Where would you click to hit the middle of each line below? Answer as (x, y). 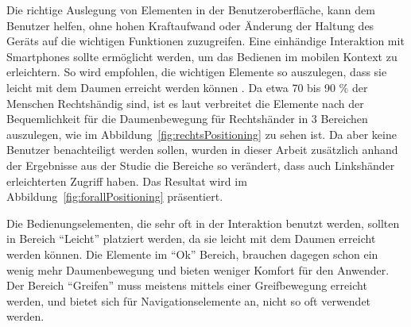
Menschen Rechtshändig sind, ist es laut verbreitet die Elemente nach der (185, 103)
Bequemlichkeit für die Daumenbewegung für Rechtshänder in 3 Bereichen (187, 119)
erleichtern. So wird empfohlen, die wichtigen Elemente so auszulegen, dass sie (197, 72)
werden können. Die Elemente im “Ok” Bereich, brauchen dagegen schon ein (192, 254)
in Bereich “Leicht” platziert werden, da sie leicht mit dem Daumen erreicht (191, 239)
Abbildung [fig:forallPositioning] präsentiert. (115, 196)
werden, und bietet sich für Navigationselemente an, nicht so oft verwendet (189, 300)
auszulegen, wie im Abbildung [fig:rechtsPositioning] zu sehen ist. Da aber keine (202, 134)
